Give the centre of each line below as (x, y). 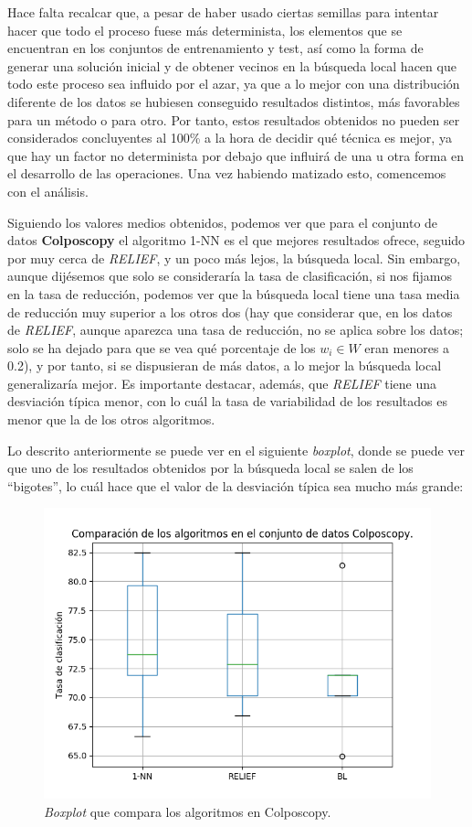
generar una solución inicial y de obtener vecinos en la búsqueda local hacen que (232, 65)
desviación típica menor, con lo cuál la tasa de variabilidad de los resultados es (228, 401)
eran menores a (407, 347)
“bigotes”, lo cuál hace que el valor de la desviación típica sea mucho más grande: (236, 485)
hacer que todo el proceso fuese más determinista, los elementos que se (205, 30)
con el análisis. (48, 191)
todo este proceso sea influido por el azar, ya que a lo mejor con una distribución (234, 84)
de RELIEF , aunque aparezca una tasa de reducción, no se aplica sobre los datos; (236, 330)
